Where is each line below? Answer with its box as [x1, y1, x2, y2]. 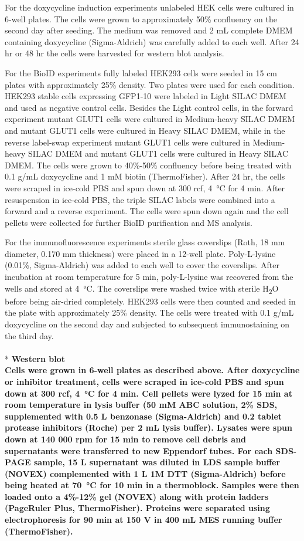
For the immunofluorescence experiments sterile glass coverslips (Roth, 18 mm [5, 236, 285, 248]
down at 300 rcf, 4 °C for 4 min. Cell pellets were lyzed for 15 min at [5, 387, 292, 399]
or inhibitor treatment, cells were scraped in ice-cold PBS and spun [5, 375, 284, 387]
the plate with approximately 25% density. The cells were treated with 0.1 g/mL [5, 306, 294, 319]
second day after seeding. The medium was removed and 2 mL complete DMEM [5, 24, 293, 36]
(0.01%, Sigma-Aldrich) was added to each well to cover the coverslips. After [5, 259, 279, 271]
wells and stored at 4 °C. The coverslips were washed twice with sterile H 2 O [5, 282, 279, 296]
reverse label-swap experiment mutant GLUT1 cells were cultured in [5, 136, 250, 148]
